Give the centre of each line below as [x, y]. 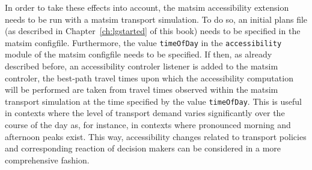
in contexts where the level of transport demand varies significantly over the [145, 113]
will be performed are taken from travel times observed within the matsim [142, 89]
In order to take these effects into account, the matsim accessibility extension [147, 7]
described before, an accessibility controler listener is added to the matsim [142, 66]
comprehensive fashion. [47, 160]
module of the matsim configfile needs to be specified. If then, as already [139, 54]
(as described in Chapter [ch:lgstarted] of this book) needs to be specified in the [153, 31]
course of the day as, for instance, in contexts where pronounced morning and [148, 125]
